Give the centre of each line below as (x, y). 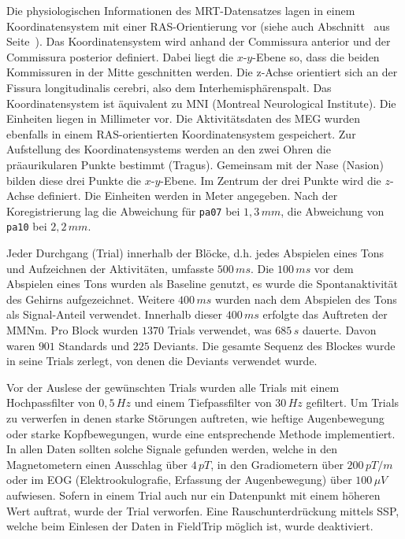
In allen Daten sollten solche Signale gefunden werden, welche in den (172, 449)
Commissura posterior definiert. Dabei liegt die (120, 56)
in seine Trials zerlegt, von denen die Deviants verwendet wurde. (162, 361)
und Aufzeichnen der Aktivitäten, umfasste (110, 268)
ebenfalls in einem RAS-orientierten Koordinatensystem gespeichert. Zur (181, 133)
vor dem (334, 268)
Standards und (94, 345)
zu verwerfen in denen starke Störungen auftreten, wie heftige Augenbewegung (195, 417)
